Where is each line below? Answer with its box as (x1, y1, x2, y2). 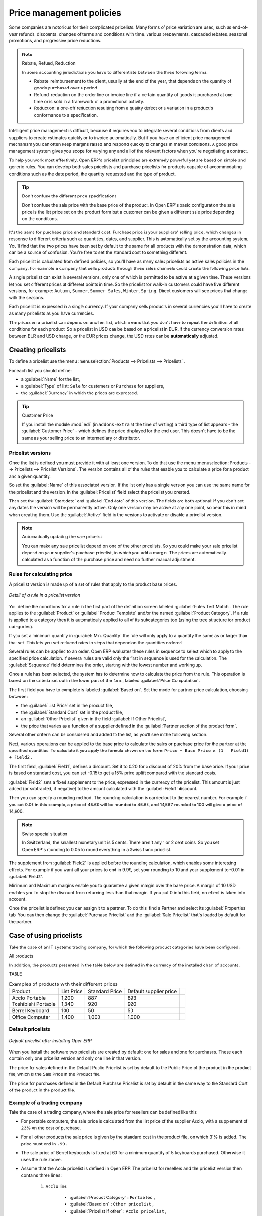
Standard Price (88, 988, 122, 995)
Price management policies (9, 7, 121, 18)
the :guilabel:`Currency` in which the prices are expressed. (21, 390, 138, 396)
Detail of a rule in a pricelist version (9, 592, 80, 598)
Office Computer (12, 1014, 50, 1020)
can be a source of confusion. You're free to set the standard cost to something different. (9, 250, 188, 255)
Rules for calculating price (9, 571, 72, 578)
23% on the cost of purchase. (21, 1125, 81, 1131)
